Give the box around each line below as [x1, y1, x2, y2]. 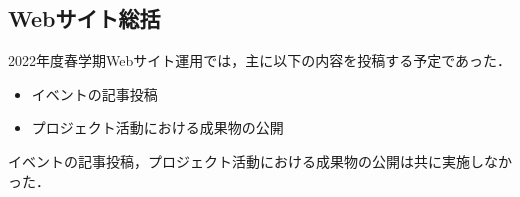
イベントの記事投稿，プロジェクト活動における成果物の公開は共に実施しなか [8, 150, 512, 171]
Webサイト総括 [8, 3, 161, 34]
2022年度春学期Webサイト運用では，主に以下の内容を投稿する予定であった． [8, 50, 512, 71]
